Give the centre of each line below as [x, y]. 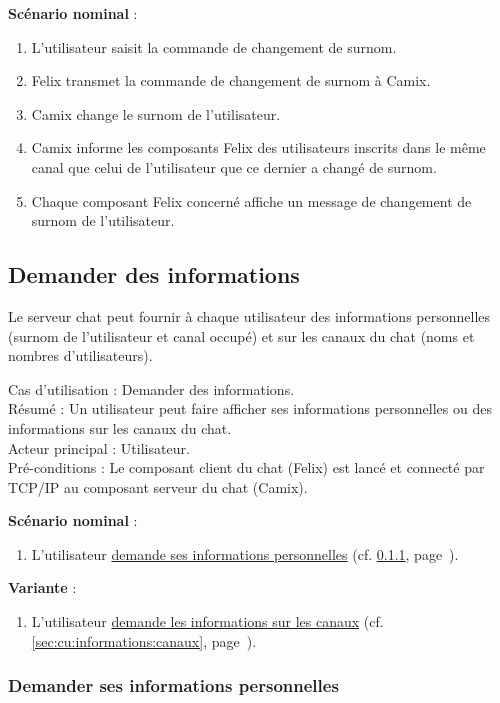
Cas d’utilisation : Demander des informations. [151, 388]
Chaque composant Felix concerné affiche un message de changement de [251, 200]
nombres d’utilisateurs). [80, 355]
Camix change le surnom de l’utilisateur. [156, 113]
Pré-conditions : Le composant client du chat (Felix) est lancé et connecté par [246, 467]
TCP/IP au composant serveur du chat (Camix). [158, 486]
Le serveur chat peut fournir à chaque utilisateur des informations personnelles [249, 315]
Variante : [42, 587]
